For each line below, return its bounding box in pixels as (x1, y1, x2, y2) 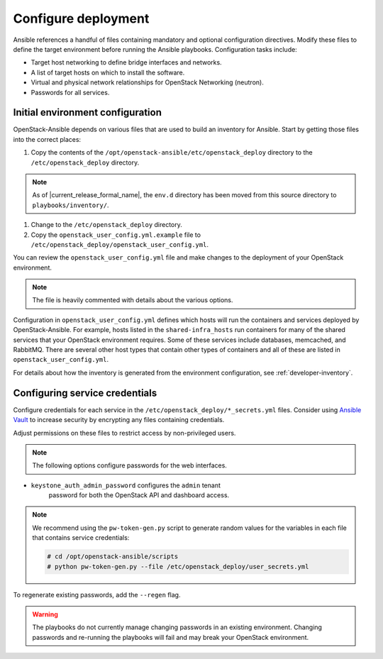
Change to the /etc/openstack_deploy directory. (30, 221, 182, 229)
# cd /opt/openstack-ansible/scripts (47, 553, 179, 560)
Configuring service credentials (13, 387, 157, 399)
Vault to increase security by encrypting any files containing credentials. (13, 416, 225, 424)
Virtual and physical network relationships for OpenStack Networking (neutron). (30, 78, 264, 87)
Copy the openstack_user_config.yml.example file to (30, 231, 201, 239)
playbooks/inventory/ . (32, 201, 109, 209)
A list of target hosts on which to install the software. (30, 68, 185, 77)
